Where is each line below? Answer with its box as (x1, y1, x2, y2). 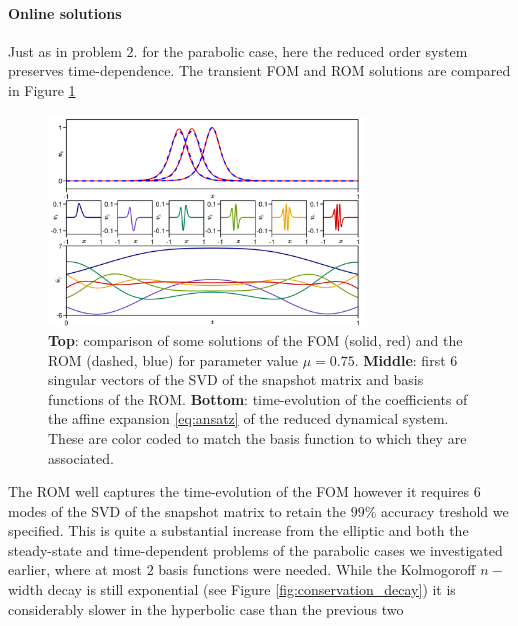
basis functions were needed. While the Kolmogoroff (158, 559, 476, 580)
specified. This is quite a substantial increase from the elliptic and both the (8, 520, 469, 541)
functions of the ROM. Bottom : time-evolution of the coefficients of (48, 388, 468, 409)
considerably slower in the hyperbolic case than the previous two (8, 598, 404, 619)
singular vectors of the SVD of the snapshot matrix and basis (48, 369, 424, 390)
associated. (48, 447, 114, 468)
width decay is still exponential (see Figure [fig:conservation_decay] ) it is (8, 579, 456, 600)
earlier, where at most (8, 559, 142, 580)
